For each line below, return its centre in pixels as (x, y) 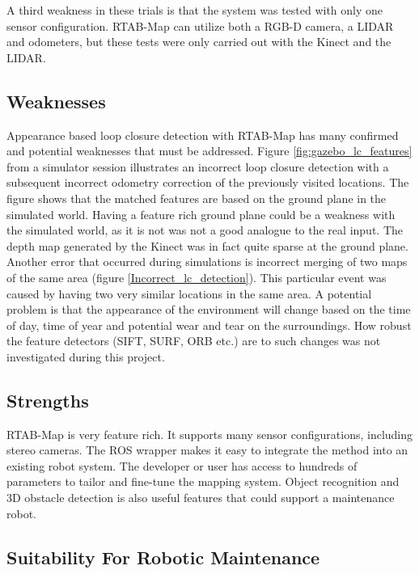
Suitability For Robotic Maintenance (163, 557)
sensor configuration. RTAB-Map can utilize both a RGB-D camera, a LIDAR (200, 25)
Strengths (48, 400)
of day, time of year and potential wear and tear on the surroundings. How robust (209, 325)
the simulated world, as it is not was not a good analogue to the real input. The (205, 230)
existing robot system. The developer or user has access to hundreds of (182, 465)
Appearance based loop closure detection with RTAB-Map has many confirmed (203, 135)
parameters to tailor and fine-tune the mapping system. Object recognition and (203, 481)
